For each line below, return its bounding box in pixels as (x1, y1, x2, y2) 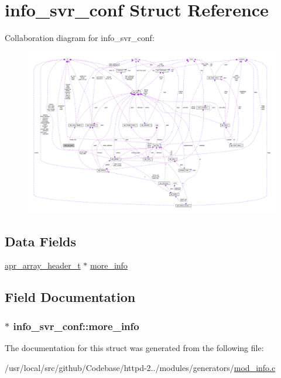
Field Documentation (5, 288, 136, 306)
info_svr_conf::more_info (13, 318, 139, 333)
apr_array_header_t (5, 259, 81, 272)
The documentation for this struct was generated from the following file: (5, 342, 264, 354)
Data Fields (5, 232, 77, 250)
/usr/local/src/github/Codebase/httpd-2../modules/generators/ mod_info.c (5, 361, 276, 373)
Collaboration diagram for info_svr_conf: (5, 32, 155, 44)
